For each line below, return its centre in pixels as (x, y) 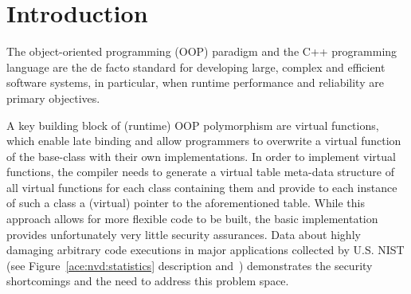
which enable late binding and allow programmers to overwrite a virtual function (204, 141)
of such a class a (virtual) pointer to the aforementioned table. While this (186, 203)
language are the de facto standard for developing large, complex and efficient (196, 67)
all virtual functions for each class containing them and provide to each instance (202, 187)
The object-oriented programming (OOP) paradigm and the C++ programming (202, 51)
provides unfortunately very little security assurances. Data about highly (184, 234)
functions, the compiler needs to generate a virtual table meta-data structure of (200, 172)
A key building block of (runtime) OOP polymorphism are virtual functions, (193, 125)
